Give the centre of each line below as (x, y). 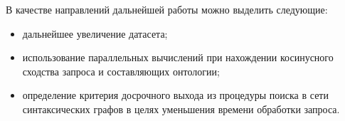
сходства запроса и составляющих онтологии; (121, 71)
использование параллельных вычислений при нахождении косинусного (178, 57)
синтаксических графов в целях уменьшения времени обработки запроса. (181, 109)
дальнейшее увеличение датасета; (95, 33)
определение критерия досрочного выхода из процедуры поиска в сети (175, 95)
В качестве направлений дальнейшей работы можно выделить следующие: (167, 9)
